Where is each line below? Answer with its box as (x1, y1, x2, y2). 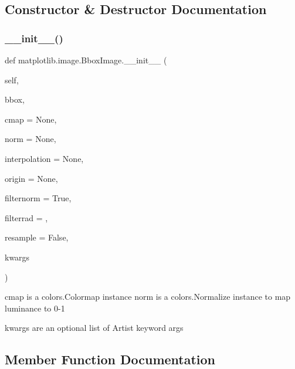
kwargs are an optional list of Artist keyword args (5, 321, 184, 334)
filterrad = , (5, 211, 48, 224)
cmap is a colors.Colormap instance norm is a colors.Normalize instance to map (5, 290, 291, 303)
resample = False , (5, 231, 69, 243)
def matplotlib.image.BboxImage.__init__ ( (5, 54, 167, 66)
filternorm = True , (5, 192, 72, 204)
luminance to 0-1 (5, 302, 65, 314)
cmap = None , (5, 113, 57, 125)
